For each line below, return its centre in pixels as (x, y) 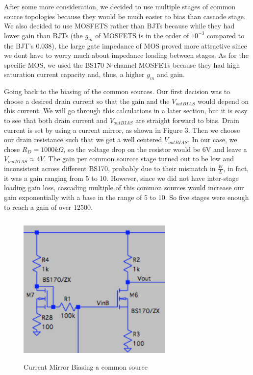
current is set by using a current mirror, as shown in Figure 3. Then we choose (122, 130)
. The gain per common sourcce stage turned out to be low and (139, 159)
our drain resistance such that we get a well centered (83, 139)
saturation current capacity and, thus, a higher (74, 74)
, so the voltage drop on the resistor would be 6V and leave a (155, 149)
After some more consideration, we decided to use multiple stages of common (120, 6)
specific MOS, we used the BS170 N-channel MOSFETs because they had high (122, 64)
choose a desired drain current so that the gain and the (87, 101)
